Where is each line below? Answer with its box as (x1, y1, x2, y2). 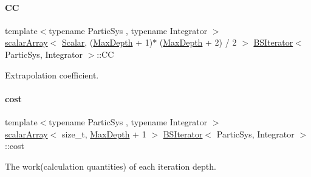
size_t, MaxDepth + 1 (61, 127, 146, 140)
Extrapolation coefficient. (5, 68, 99, 81)
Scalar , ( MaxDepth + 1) (61, 36, 153, 49)
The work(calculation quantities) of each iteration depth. (5, 159, 216, 172)
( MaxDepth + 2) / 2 (159, 36, 237, 49)
